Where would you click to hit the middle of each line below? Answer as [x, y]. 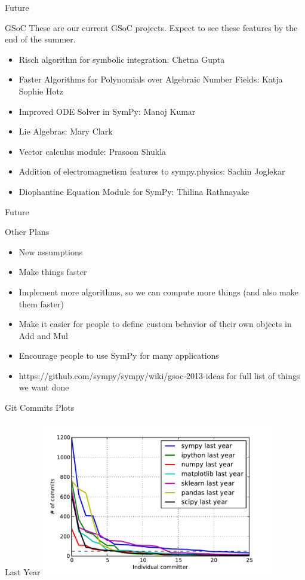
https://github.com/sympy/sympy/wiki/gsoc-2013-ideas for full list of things [159, 375]
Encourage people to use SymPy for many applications [119, 355]
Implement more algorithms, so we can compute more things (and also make [158, 291]
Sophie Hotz [41, 91]
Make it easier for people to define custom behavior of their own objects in [155, 324]
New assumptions [51, 251]
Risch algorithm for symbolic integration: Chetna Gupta [122, 59]
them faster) [41, 303]
